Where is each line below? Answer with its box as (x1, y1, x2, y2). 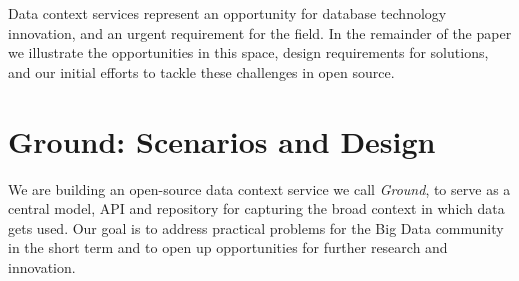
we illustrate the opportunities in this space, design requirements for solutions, (8, 42, 489, 63)
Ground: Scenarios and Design (8, 120, 436, 161)
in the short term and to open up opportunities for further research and (8, 237, 448, 258)
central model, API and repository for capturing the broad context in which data (8, 198, 505, 219)
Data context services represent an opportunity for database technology (8, 3, 447, 23)
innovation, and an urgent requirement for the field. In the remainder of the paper (8, 22, 512, 43)
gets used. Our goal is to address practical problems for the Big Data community (8, 217, 504, 238)
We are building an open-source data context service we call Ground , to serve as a (8, 178, 511, 199)
